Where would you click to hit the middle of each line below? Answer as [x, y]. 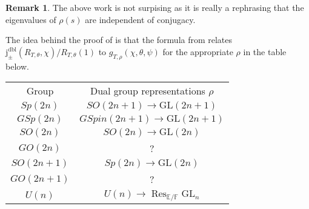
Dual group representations [148, 91]
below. [17, 66]
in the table [265, 51]
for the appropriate [198, 51]
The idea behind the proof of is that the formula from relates [119, 40]
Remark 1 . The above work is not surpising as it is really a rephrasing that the [155, 7]
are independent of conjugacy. [140, 19]
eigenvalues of [31, 19]
